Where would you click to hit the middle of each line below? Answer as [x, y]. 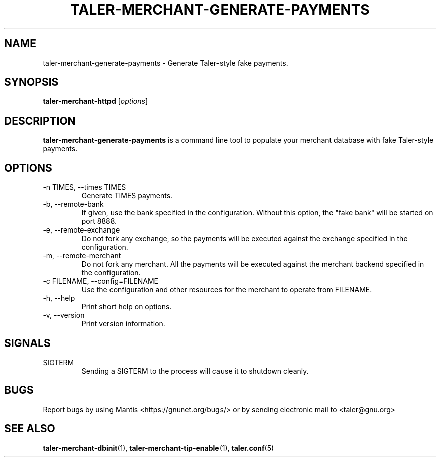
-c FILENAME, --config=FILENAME [100, 281]
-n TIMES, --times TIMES [84, 187]
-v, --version [64, 315]
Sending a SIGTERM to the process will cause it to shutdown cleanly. [195, 371]
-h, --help [59, 298]
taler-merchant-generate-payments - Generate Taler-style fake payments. [166, 63]
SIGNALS [27, 343]
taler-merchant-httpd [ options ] [95, 101]
